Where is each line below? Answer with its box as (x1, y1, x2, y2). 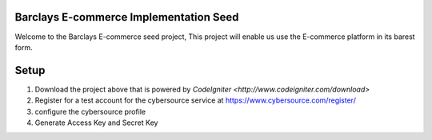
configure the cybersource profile (34, 107, 146, 116)
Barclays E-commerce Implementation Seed (14, 10, 239, 24)
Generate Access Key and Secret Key (34, 118, 158, 127)
